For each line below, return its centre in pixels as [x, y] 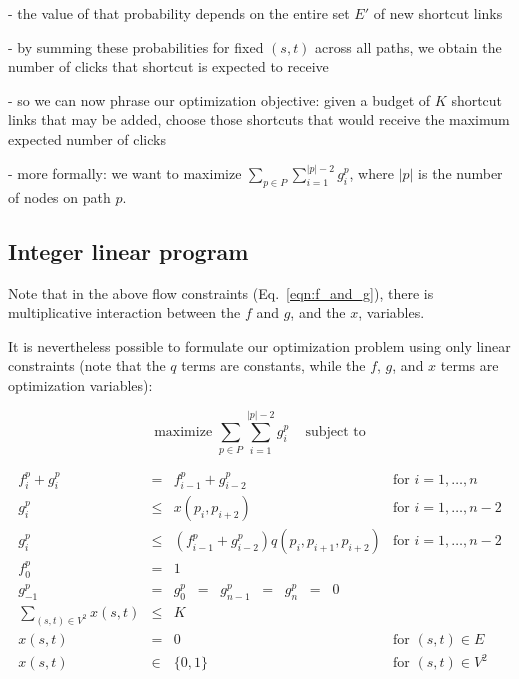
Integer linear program [128, 250]
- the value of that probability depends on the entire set [179, 13]
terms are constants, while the [273, 365]
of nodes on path [59, 196]
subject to [335, 432]
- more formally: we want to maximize [125, 173]
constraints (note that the [87, 365]
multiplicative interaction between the [124, 312]
